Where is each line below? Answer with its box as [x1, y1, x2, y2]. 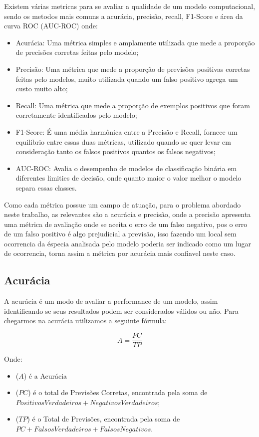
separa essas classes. [15, 182, 77, 193]
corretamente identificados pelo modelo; [15, 110, 137, 120]
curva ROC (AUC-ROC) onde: [4, 20, 98, 31]
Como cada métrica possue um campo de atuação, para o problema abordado [4, 199, 241, 210]
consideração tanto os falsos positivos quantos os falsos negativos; [15, 146, 216, 157]
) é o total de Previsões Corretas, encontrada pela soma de [28, 387, 208, 398]
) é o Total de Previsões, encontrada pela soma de [27, 414, 180, 424]
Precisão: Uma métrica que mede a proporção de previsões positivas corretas [15, 63, 250, 74]
